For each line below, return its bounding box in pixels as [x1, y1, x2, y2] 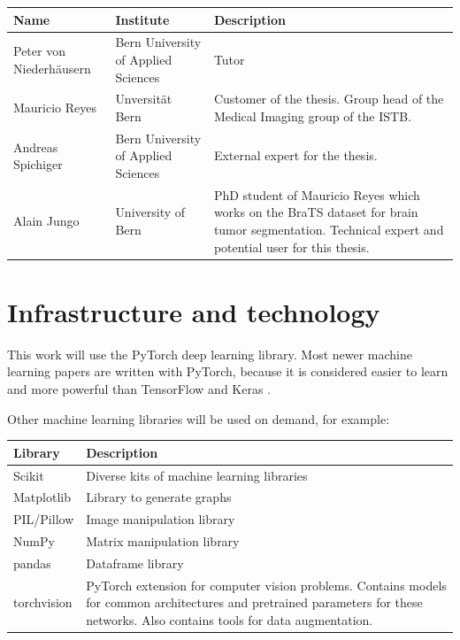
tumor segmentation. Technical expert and [213, 220, 444, 239]
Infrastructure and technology [7, 293, 380, 329]
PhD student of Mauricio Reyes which [213, 185, 420, 204]
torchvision [13, 593, 73, 612]
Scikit [13, 466, 44, 484]
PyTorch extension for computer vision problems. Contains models [86, 575, 447, 594]
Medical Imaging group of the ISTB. [213, 106, 411, 125]
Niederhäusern [13, 58, 91, 77]
